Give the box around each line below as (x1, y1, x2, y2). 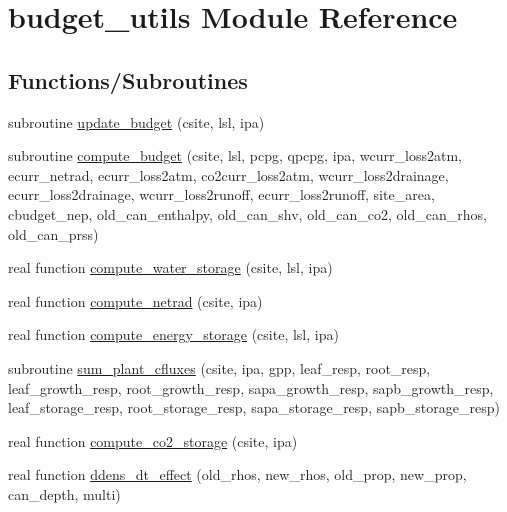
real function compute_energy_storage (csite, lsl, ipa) (8, 324, 339, 345)
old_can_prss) (8, 223, 99, 244)
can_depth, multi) (8, 483, 121, 504)
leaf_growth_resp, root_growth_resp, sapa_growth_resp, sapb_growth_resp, (8, 377, 494, 398)
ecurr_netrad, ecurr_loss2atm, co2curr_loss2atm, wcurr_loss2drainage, (8, 164, 449, 185)
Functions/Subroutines (8, 64, 248, 95)
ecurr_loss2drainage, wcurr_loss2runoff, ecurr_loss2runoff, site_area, (8, 184, 435, 205)
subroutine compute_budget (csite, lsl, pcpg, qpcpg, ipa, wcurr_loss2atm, (8, 145, 462, 166)
